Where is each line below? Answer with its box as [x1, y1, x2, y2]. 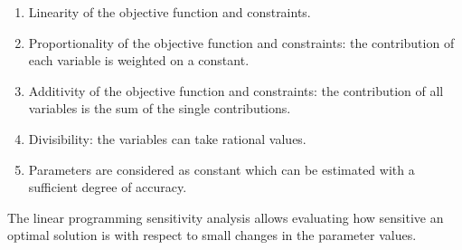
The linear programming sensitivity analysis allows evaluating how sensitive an [7, 207, 444, 226]
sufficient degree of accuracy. [28, 178, 187, 197]
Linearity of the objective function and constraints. [28, 3, 311, 21]
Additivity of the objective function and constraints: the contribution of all [28, 81, 444, 100]
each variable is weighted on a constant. [28, 51, 250, 70]
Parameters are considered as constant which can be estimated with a [28, 159, 415, 178]
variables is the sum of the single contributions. [28, 99, 291, 118]
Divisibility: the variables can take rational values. [28, 129, 306, 148]
